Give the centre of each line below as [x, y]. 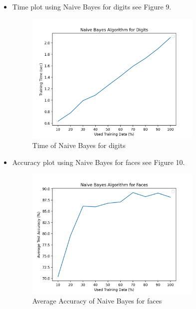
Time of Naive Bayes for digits [79, 145]
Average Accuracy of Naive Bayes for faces [97, 301]
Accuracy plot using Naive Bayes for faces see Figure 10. [98, 162]
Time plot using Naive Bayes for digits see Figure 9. [92, 6]
